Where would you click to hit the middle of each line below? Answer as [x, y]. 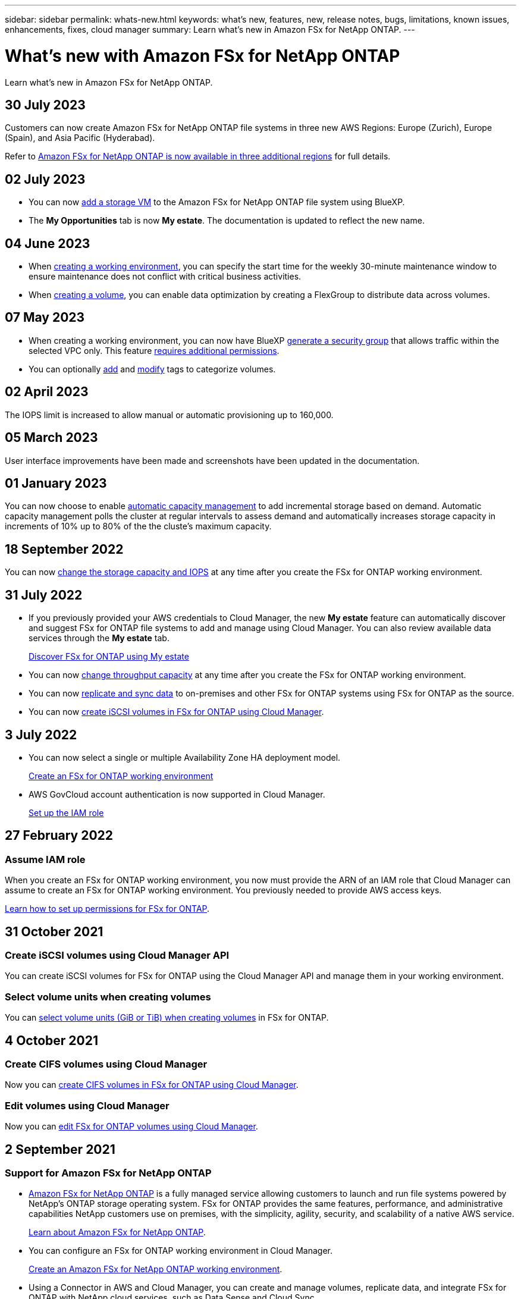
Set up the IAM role [66, 812]
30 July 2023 [45, 105]
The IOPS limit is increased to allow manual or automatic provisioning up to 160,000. [169, 415]
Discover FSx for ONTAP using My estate [109, 657]
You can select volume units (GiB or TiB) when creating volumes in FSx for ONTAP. [167, 1018]
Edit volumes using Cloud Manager [87, 1105]
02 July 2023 [45, 179]
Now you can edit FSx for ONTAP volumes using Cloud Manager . [131, 1127]
